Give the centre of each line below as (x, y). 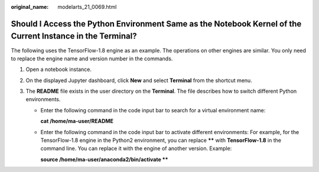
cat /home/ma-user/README (77, 121)
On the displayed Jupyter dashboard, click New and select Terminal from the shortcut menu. (139, 80)
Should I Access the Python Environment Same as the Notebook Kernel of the (156, 24)
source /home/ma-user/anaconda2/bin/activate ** (104, 159)
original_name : (30, 7)
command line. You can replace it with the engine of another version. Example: (136, 148)
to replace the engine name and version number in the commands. (92, 59)
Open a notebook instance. (58, 69)
